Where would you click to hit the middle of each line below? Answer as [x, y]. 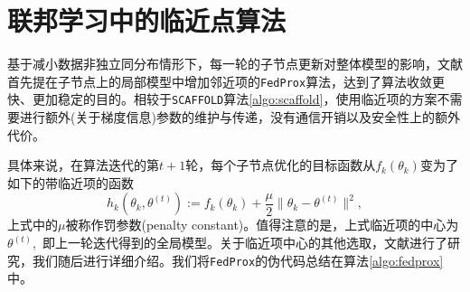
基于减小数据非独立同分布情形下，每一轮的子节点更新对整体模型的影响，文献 [235, 64]
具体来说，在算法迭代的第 [83, 165]
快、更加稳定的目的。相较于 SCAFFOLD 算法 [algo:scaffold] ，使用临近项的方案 [222, 99]
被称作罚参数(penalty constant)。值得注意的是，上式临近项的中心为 [262, 225]
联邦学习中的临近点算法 [147, 20]
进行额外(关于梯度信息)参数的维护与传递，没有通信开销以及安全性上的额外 [240, 117]
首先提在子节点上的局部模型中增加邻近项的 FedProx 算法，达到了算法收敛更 [226, 81]
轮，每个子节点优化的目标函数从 [281, 165]
